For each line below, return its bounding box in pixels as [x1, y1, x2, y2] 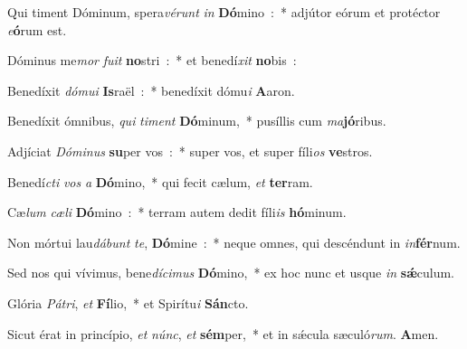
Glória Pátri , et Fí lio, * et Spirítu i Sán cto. [7, 293, 249, 312]
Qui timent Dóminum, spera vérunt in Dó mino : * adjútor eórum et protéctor [7, 3, 441, 21]
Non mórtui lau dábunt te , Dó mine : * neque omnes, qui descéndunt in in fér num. [7, 232, 461, 251]
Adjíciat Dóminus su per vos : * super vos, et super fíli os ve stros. [7, 141, 373, 160]
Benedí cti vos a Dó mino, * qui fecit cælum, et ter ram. [7, 172, 313, 191]
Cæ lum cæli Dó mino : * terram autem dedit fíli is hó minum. [7, 203, 347, 222]
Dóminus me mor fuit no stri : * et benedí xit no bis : [7, 51, 297, 70]
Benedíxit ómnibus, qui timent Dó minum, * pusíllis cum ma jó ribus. [7, 111, 386, 130]
